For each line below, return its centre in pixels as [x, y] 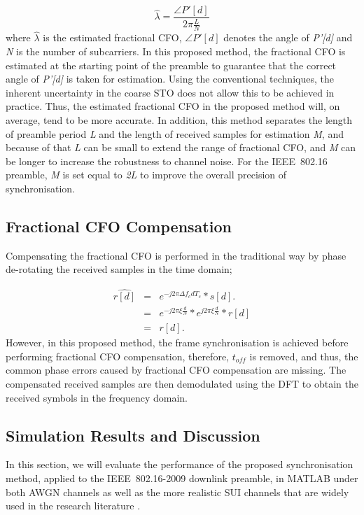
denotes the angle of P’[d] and [288, 37]
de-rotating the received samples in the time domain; [119, 269]
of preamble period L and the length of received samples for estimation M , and [175, 133]
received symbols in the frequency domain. [97, 397]
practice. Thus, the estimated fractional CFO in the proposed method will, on [173, 106]
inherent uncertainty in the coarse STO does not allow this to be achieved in [170, 92]
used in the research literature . [73, 506]
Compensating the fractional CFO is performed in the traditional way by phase [176, 255]
